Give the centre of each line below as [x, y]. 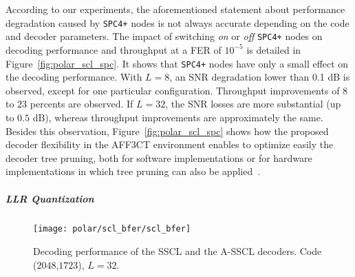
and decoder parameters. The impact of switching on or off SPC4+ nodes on [164, 36]
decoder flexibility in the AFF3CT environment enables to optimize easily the [170, 144]
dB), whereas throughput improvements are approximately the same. [178, 117]
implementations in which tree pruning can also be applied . [133, 171]
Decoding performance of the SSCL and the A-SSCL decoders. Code [177, 251]
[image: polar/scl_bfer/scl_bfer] [112, 229]
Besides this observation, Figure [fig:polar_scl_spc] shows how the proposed [167, 131]
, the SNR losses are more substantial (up [253, 104]
